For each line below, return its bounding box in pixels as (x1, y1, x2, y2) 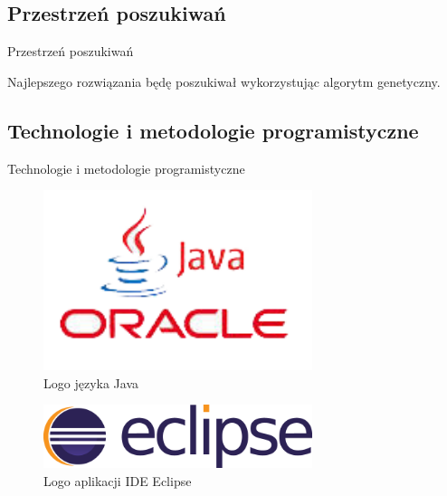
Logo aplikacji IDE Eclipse (43, 471, 192, 490)
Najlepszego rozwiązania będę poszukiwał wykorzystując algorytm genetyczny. (7, 72, 441, 91)
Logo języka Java (43, 373, 138, 392)
